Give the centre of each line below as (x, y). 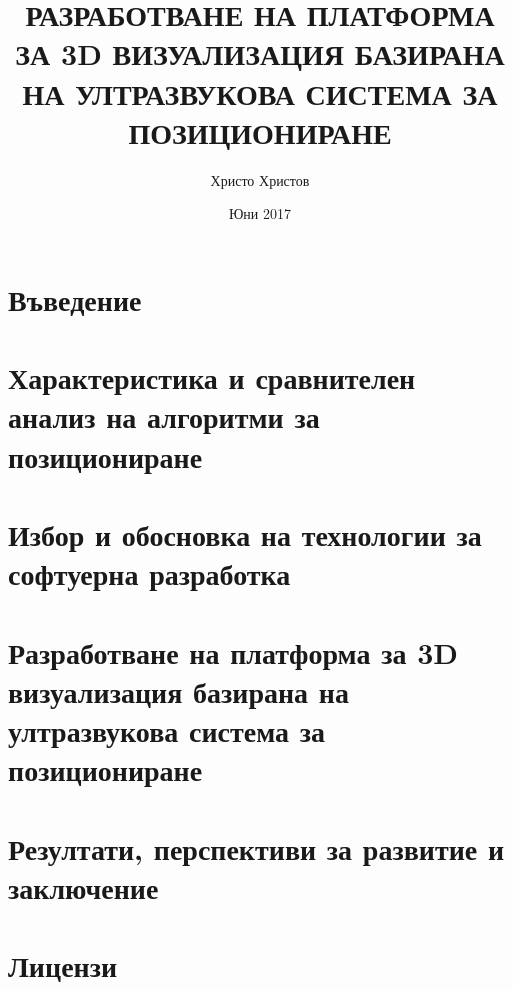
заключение (83, 886)
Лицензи (63, 965)
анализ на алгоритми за (164, 416)
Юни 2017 (260, 213)
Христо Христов (260, 179)
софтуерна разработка (149, 573)
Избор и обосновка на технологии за (245, 534)
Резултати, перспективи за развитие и (256, 847)
